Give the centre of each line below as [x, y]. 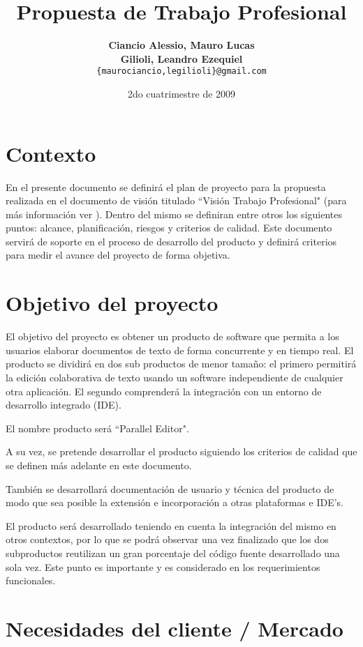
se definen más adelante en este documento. [99, 465]
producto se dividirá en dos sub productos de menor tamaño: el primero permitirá [181, 364]
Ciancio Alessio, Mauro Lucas [181, 45]
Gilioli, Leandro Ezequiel [181, 58]
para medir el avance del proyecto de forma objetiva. [118, 255]
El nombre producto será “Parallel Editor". [97, 428]
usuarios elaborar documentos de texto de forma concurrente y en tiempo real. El [180, 350]
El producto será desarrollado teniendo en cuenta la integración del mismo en [171, 525]
